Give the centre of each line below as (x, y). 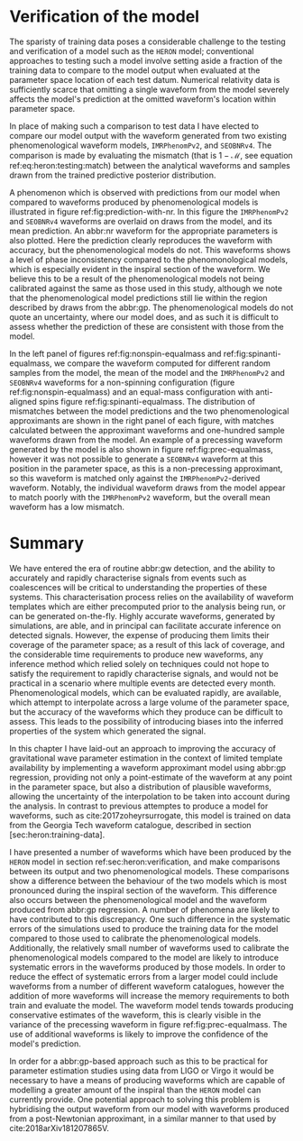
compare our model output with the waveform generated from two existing (148, 135)
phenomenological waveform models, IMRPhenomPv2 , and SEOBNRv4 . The (141, 145)
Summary (46, 543)
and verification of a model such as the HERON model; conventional (132, 50)
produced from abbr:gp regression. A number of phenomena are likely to (144, 909)
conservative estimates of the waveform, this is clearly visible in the (135, 1015)
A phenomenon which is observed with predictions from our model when (145, 192)
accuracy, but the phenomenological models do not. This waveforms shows (150, 250)
